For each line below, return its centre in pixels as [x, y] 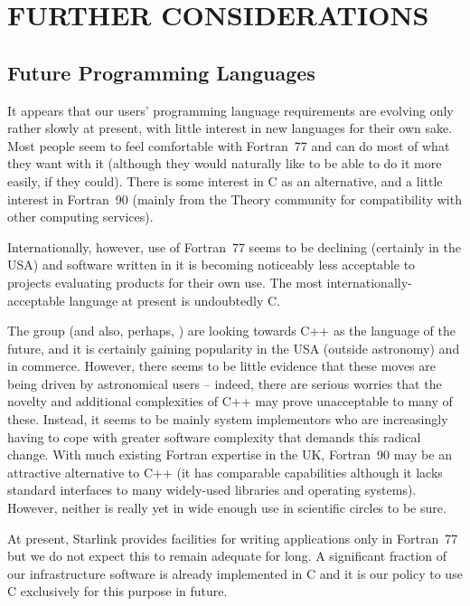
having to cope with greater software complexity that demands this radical [214, 436]
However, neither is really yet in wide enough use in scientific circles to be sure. [227, 508]
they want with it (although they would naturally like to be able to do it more [225, 163]
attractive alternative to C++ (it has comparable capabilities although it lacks [225, 472]
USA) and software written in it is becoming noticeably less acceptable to [211, 265]
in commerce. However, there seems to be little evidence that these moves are [221, 366]
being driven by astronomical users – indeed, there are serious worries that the [225, 383]
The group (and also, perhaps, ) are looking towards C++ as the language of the [231, 331]
